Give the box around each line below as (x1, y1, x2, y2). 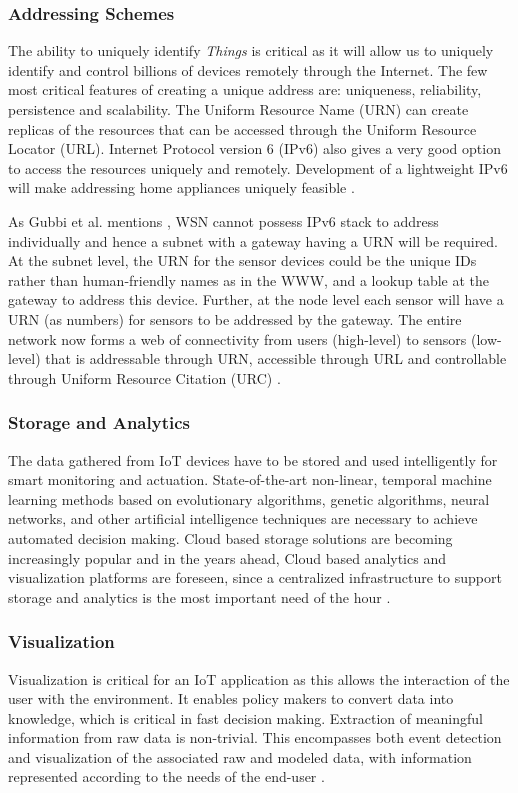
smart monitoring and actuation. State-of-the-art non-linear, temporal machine (8, 469, 492, 490)
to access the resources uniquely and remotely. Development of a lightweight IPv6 (8, 157, 508, 178)
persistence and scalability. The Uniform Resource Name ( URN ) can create (8, 99, 469, 119)
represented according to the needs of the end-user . (8, 766, 325, 787)
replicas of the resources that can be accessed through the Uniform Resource (8, 118, 477, 139)
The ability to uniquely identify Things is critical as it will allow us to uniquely (8, 40, 494, 61)
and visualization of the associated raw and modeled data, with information (8, 746, 472, 767)
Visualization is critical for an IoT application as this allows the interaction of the (8, 668, 510, 689)
